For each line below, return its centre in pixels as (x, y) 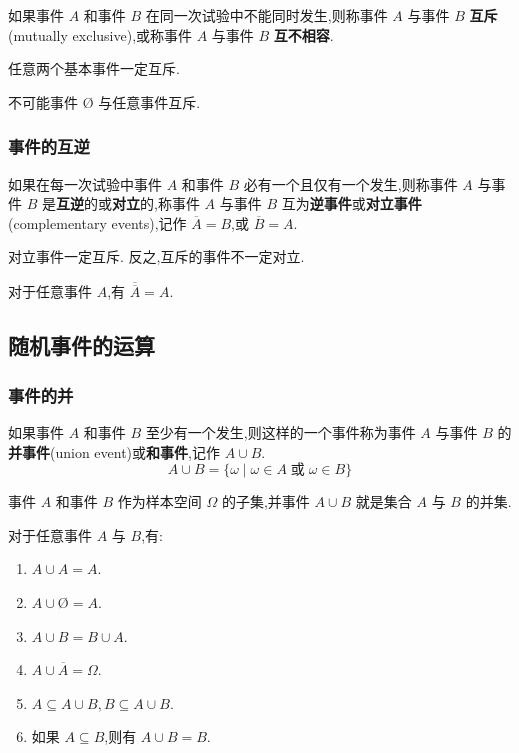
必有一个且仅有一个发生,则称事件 (350, 183)
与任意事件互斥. (149, 101)
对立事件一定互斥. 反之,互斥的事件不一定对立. (156, 256)
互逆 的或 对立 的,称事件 (127, 203)
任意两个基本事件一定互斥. (94, 68)
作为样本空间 (159, 501)
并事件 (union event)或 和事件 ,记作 (114, 451)
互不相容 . (303, 34)
